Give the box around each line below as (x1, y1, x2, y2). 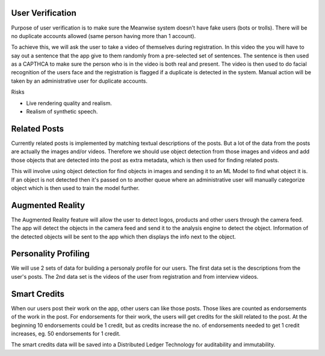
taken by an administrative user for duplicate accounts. (11, 77, 147, 84)
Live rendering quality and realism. (26, 100, 113, 107)
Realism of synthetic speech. (26, 108, 98, 115)
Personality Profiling (11, 249, 90, 259)
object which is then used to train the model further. (11, 184, 140, 191)
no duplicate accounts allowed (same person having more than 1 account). (11, 32, 196, 39)
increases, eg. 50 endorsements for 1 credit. (11, 329, 121, 337)
